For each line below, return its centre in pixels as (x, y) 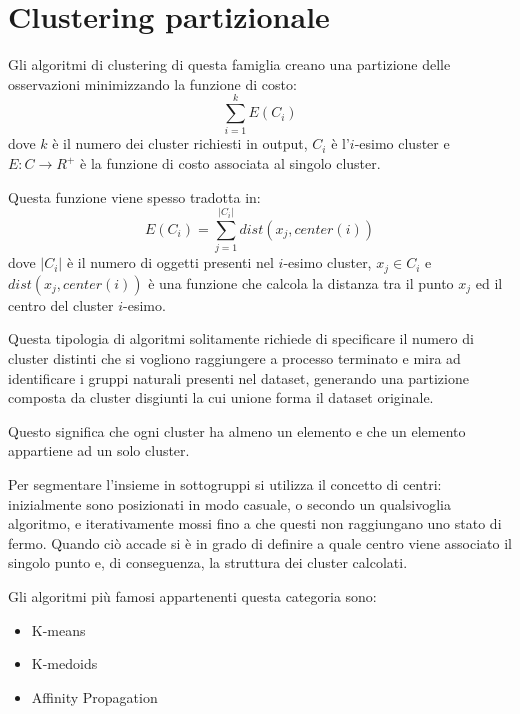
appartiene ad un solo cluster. (99, 450)
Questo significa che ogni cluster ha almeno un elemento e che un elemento (237, 430)
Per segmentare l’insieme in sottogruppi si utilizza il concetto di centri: (225, 483)
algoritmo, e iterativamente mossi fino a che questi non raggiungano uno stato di (255, 523)
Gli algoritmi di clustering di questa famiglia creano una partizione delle (229, 64)
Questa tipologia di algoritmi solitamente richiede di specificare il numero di (241, 338)
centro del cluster (61, 304)
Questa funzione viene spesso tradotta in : (134, 196)
